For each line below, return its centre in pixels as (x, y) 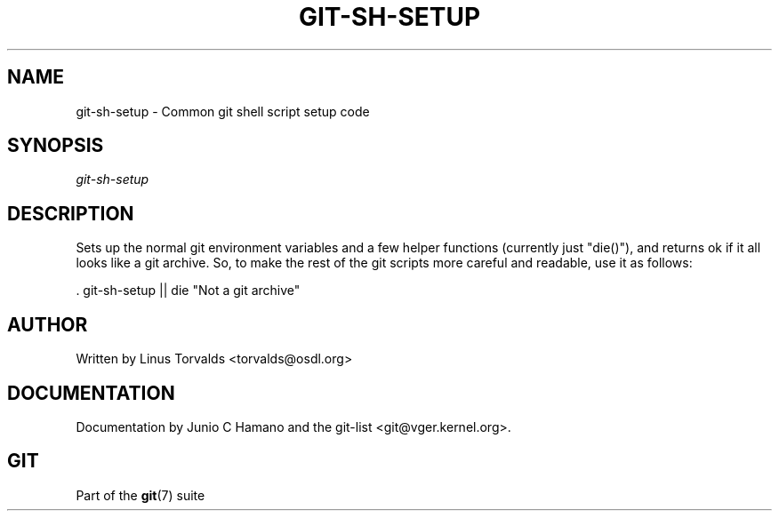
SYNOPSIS (56, 146)
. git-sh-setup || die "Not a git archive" (188, 291)
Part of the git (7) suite (141, 495)
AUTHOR (48, 324)
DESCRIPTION (71, 213)
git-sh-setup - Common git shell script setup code (223, 111)
